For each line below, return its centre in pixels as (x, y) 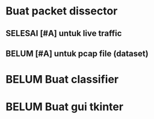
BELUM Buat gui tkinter (65, 107)
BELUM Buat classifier (62, 80)
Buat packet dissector (62, 11)
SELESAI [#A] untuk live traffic (64, 33)
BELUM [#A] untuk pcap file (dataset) (77, 53)
